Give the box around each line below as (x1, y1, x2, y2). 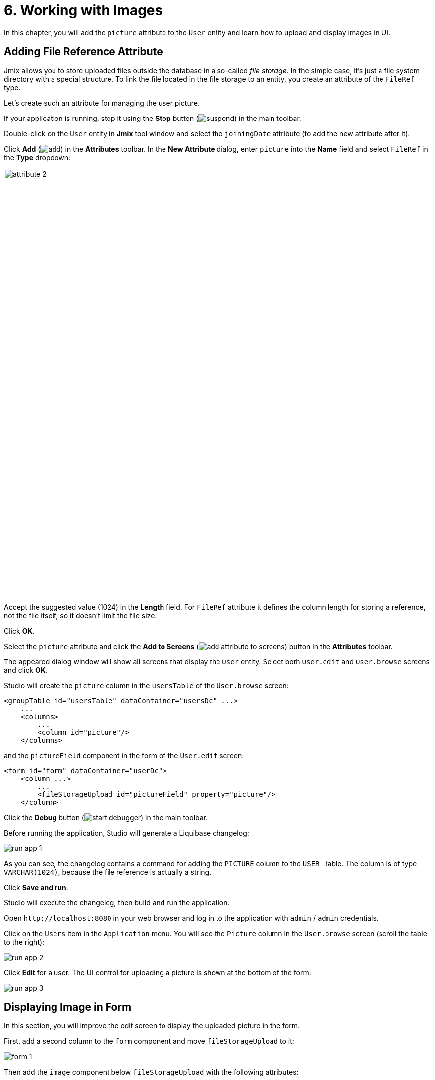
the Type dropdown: (4, 153, 71, 162)
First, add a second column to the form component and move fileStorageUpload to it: (4, 1037, 294, 1046)
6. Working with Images (4, 2, 163, 19)
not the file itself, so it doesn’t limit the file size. (4, 611, 157, 620)
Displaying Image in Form (4, 1001, 132, 1014)
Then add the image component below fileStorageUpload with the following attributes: (4, 1068, 299, 1077)
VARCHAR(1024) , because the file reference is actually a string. (4, 867, 212, 876)
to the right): (4, 937, 45, 946)
